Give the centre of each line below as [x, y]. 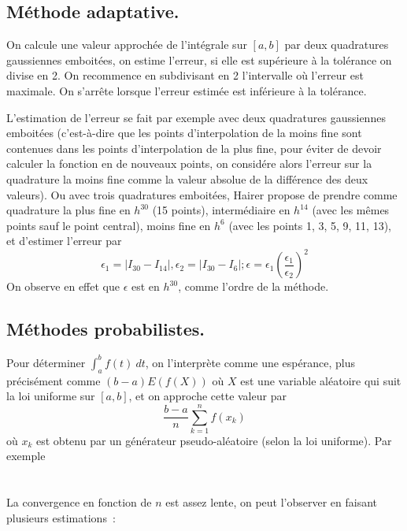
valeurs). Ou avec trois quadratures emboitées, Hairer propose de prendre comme [202, 194]
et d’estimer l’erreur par [64, 241]
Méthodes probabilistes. [105, 329]
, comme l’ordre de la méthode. [253, 286]
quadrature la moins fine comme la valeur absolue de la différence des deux [187, 178]
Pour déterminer [46, 362]
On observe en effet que [63, 286]
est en [145, 286]
